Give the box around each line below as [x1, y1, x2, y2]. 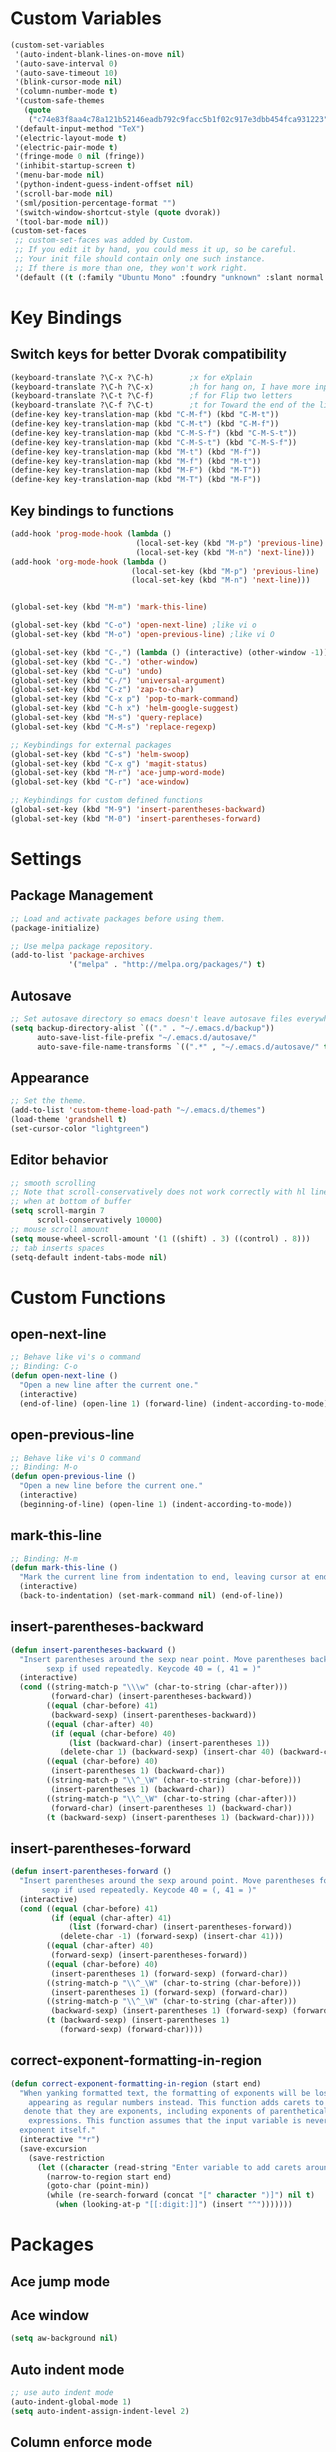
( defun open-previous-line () [10, 1472, 137, 1482]
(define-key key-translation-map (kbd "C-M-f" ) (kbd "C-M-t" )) [10, 410, 280, 420]
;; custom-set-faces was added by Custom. [14, 235, 195, 246]
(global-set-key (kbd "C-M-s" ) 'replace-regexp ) [10, 722, 217, 732]
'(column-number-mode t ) [14, 87, 118, 97]
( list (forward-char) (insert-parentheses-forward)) [68, 1922, 293, 1932]
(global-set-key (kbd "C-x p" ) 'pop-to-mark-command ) [10, 694, 240, 704]
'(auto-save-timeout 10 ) [14, 68, 118, 78]
